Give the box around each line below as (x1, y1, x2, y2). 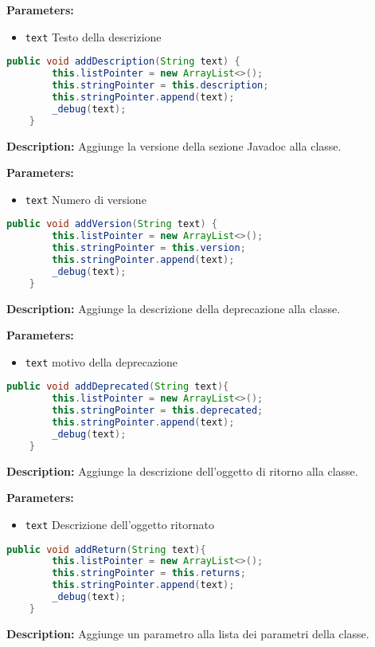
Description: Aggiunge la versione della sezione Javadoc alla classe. (6, 137, 342, 154)
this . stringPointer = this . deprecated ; (52, 405, 264, 417)
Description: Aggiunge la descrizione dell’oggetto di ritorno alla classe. (6, 462, 358, 479)
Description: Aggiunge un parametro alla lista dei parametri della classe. (6, 625, 369, 641)
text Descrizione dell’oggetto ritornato (25, 516, 214, 532)
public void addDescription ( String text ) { (6, 56, 240, 68)
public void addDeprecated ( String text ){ (6, 381, 229, 393)
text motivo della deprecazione (25, 353, 178, 370)
